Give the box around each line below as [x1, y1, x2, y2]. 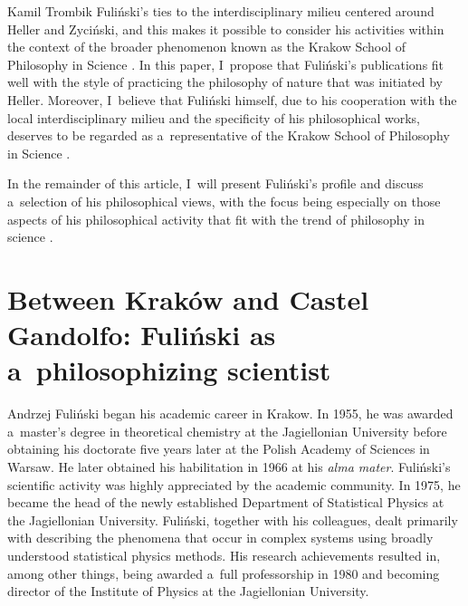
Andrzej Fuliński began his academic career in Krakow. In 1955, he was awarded [7, 404, 454, 423]
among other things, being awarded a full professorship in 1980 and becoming [7, 563, 440, 582]
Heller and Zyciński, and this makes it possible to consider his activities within [7, 19, 444, 38]
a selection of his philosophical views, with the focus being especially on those [7, 191, 441, 210]
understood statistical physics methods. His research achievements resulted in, [7, 545, 441, 564]
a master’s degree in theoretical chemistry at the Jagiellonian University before [7, 421, 447, 440]
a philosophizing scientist [7, 351, 331, 389]
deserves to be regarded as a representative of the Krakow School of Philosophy [7, 126, 450, 145]
